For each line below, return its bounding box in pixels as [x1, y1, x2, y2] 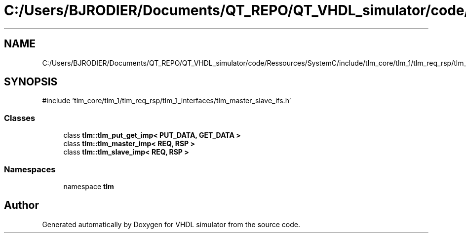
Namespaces [4, 164, 56, 174]
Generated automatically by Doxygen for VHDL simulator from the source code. [42, 220, 301, 229]
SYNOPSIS [4, 76, 58, 88]
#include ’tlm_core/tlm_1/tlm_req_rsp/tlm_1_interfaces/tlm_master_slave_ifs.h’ [42, 96, 291, 105]
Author [4, 199, 39, 212]
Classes [4, 113, 36, 123]
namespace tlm [63, 182, 114, 191]
